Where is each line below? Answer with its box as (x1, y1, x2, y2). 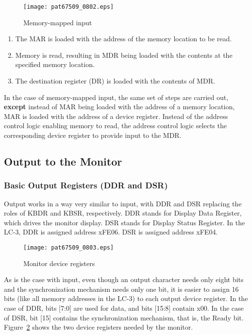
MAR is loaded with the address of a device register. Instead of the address (4, 111, 228, 121)
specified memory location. (15, 59, 95, 69)
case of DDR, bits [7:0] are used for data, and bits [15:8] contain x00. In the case (4, 303, 244, 313)
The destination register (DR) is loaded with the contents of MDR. (15, 76, 215, 86)
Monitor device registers (23, 258, 95, 268)
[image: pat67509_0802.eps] (23, 3, 114, 10)
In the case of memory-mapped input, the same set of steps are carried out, (4, 92, 229, 102)
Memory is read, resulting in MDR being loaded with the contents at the (15, 50, 233, 60)
